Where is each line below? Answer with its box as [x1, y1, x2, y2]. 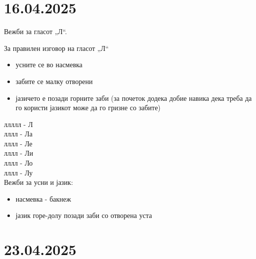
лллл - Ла [4, 129, 33, 139]
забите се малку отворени [15, 76, 93, 86]
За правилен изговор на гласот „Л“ [4, 43, 109, 53]
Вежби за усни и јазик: [4, 177, 73, 187]
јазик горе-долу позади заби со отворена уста [15, 210, 152, 220]
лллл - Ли [4, 148, 33, 158]
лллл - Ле [4, 138, 33, 148]
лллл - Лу [4, 167, 33, 177]
